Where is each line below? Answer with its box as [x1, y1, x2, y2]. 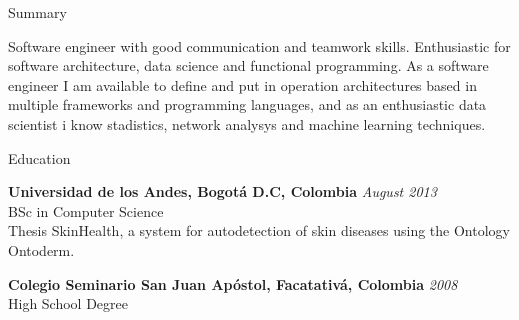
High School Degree [8, 293, 129, 314]
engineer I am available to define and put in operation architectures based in [8, 74, 477, 95]
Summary [8, 2, 67, 22]
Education [8, 147, 71, 168]
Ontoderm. [8, 239, 75, 260]
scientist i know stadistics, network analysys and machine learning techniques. [8, 113, 486, 134]
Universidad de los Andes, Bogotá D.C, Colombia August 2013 [8, 181, 437, 202]
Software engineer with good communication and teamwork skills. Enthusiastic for [8, 35, 511, 56]
